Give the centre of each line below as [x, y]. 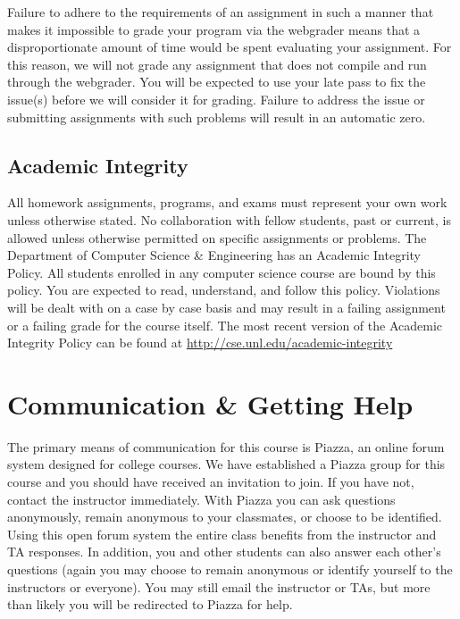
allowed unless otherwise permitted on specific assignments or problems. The [217, 237]
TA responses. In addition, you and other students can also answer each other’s [224, 552]
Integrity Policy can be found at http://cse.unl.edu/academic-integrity [200, 343]
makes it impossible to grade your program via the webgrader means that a [214, 29]
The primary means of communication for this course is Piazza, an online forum [226, 446]
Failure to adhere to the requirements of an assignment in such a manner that [221, 12]
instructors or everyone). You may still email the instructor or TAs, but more [219, 586]
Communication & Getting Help [210, 403]
